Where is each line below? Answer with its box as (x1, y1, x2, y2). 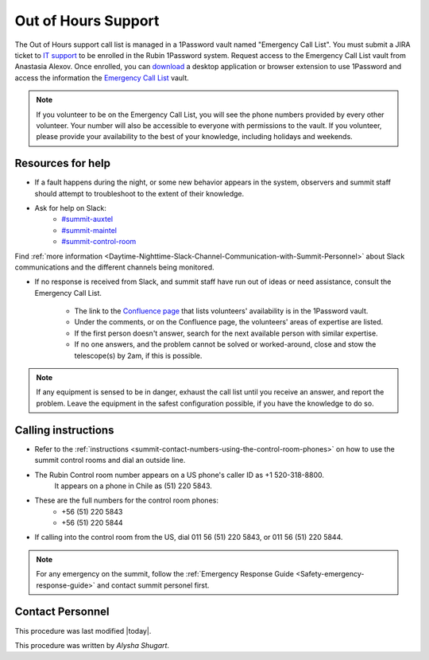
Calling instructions (14, 423, 114, 437)
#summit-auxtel (61, 215, 114, 224)
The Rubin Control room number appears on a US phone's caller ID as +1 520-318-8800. (34, 470, 325, 479)
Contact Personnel (14, 605, 110, 619)
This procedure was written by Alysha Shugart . (14, 640, 170, 650)
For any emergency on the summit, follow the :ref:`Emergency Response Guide (36, 569, 294, 579)
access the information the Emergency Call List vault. (14, 72, 190, 83)
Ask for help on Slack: (34, 203, 106, 212)
